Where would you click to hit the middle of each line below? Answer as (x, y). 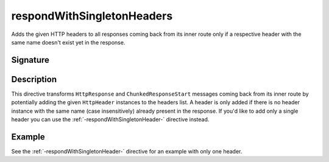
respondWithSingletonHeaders (92, 16)
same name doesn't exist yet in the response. (68, 42)
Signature (30, 60)
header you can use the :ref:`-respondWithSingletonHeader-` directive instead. (110, 119)
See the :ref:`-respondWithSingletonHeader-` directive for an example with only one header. (127, 151)
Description (34, 79)
